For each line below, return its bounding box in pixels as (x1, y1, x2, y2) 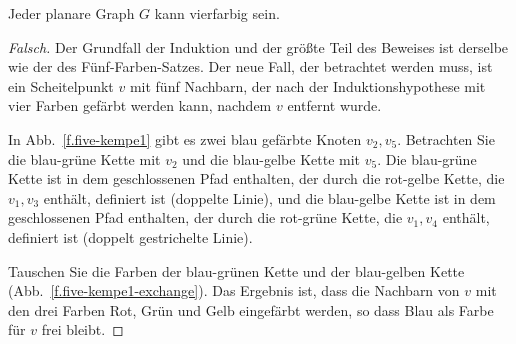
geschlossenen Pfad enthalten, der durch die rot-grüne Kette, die (8, 207, 403, 228)
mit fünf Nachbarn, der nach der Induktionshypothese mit (129, 75, 486, 96)
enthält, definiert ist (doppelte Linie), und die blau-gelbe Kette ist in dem (43, 187, 496, 208)
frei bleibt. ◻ (41, 319, 124, 340)
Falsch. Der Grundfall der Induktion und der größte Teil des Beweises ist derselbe (8, 36, 509, 57)
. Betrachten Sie (397, 128, 495, 149)
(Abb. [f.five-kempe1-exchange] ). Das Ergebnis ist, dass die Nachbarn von (8, 280, 460, 301)
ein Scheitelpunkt (8, 75, 114, 96)
